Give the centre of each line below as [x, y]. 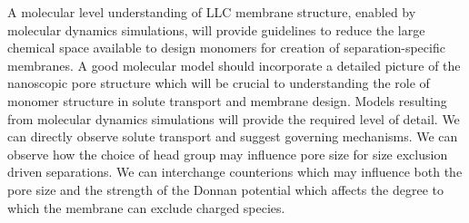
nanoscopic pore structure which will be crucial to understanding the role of [219, 83]
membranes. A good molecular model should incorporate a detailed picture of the [234, 65]
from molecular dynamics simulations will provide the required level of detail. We [234, 118]
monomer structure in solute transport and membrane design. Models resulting [227, 100]
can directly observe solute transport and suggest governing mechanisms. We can [233, 136]
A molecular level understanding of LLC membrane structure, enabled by [212, 12]
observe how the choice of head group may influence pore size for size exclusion [228, 154]
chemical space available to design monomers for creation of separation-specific [226, 48]
